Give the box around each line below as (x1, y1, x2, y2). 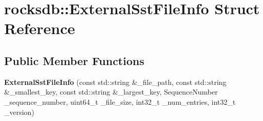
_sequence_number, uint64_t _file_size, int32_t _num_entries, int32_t (4, 96, 236, 107)
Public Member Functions (4, 52, 144, 68)
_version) (4, 106, 34, 117)
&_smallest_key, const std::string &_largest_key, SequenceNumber (4, 86, 218, 97)
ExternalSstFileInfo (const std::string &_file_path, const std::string (4, 76, 227, 87)
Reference (4, 18, 75, 39)
